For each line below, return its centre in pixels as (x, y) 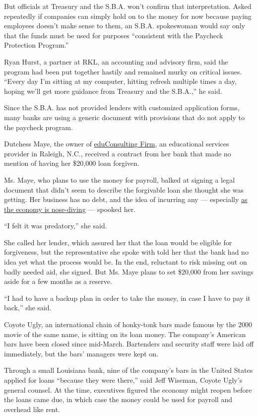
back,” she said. (28, 308)
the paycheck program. (38, 127)
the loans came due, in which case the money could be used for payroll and (118, 399)
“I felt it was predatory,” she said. (56, 226)
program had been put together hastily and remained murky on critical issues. (123, 71)
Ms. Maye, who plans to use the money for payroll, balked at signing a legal (120, 179)
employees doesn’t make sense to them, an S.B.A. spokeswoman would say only (125, 26)
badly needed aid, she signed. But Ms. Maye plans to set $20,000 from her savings (129, 271)
